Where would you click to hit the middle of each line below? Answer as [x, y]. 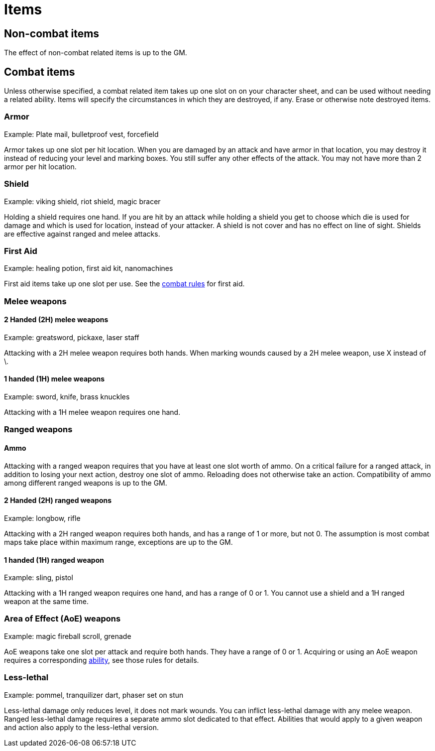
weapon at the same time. [46, 602]
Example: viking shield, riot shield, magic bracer [82, 201]
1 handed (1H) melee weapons [54, 379]
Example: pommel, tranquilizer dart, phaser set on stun [94, 695]
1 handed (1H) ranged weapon [54, 560]
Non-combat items [52, 33]
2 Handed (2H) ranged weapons [58, 501]
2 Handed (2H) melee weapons [56, 320]
